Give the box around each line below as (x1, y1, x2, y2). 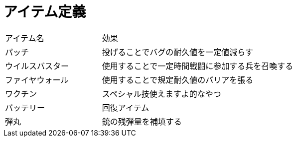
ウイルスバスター (5, 61, 69, 71)
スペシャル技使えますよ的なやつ (102, 88, 221, 99)
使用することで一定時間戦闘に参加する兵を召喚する (102, 61, 294, 71)
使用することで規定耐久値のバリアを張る (102, 74, 254, 85)
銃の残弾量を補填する (102, 116, 182, 127)
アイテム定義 (3, 3, 86, 20)
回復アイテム (102, 102, 149, 113)
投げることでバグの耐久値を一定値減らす (102, 47, 253, 57)
